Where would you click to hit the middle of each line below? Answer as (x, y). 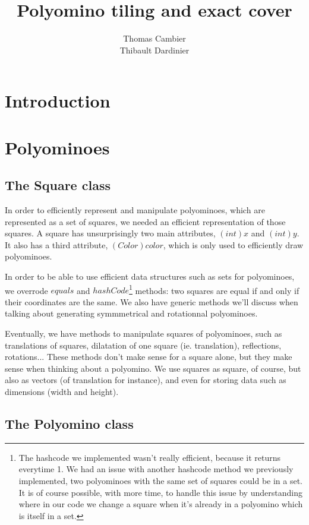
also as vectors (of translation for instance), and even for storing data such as (146, 380)
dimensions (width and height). (62, 392)
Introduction (58, 101)
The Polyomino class (69, 424)
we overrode (26, 290)
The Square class (58, 185)
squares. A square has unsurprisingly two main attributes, (110, 233)
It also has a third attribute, (56, 244)
